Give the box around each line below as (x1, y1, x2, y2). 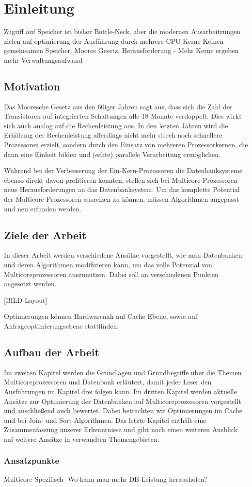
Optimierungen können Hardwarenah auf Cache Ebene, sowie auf (4, 311, 198, 321)
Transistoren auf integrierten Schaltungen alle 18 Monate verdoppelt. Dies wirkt (4, 111, 242, 121)
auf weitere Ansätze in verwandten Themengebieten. (4, 434, 159, 444)
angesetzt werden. (4, 278, 57, 289)
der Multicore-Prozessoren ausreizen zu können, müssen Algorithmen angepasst (4, 194, 239, 204)
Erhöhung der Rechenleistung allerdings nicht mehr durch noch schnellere (4, 130, 222, 140)
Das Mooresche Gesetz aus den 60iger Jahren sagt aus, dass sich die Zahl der (4, 101, 233, 111)
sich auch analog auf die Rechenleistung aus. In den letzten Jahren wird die (4, 120, 228, 130)
